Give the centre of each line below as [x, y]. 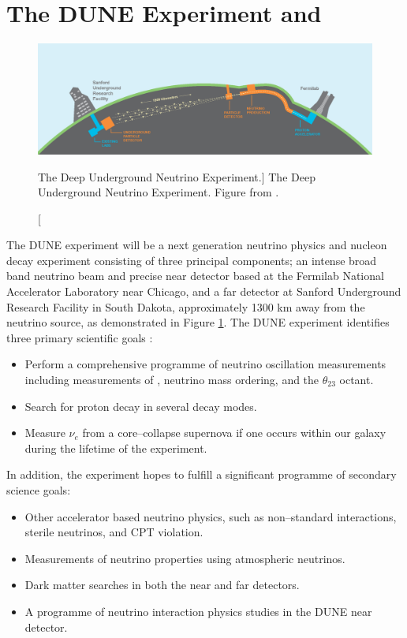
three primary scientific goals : [80, 337]
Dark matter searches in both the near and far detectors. [162, 585]
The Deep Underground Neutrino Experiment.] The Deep [177, 176]
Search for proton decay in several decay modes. [141, 406]
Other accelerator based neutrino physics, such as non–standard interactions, [211, 516]
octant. [357, 380]
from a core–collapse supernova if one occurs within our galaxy [234, 433]
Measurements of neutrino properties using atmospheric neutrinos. [185, 558]
